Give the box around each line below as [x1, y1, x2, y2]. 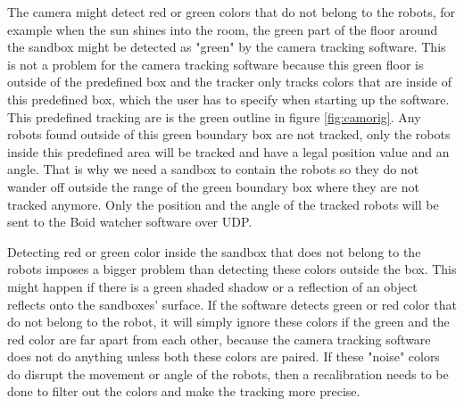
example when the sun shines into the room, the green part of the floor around [7, 20, 438, 38]
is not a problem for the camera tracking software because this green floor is [7, 54, 424, 73]
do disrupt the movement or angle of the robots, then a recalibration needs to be [7, 364, 449, 383]
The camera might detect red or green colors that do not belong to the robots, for [7, 3, 456, 21]
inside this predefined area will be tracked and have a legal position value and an [7, 142, 450, 161]
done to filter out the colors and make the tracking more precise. [7, 382, 360, 401]
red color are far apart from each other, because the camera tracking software [7, 329, 431, 348]
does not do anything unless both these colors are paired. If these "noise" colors [7, 347, 440, 366]
